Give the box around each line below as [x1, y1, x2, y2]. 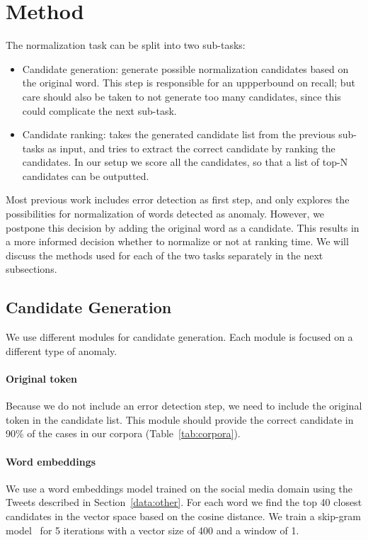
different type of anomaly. [6, 343, 117, 358]
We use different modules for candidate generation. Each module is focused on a [6, 330, 353, 344]
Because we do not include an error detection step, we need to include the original [6, 398, 362, 413]
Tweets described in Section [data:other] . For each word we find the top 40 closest [6, 495, 362, 510]
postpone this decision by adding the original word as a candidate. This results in [6, 220, 360, 235]
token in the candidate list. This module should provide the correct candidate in [6, 412, 354, 427]
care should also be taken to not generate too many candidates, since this [22, 89, 341, 103]
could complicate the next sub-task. [22, 103, 177, 118]
